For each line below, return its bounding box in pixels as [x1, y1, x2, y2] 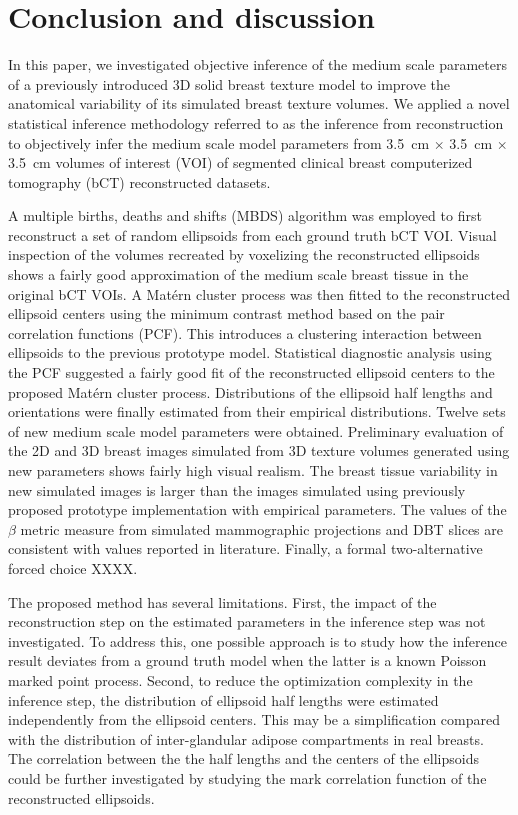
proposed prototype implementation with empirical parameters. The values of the [8, 499, 507, 520]
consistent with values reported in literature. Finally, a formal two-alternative [8, 538, 483, 559]
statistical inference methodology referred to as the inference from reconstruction [8, 112, 504, 133]
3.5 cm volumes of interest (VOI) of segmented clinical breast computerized [8, 152, 473, 173]
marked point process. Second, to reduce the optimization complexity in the [8, 669, 473, 690]
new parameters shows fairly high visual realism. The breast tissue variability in [8, 460, 498, 480]
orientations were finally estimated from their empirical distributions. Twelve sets [8, 401, 506, 422]
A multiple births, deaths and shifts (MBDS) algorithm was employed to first [8, 205, 482, 226]
